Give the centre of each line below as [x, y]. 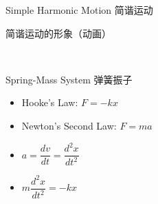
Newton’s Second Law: [69, 125]
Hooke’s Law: [50, 102]
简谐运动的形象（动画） [58, 33]
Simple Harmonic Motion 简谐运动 [79, 10]
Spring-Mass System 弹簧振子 [69, 79]
